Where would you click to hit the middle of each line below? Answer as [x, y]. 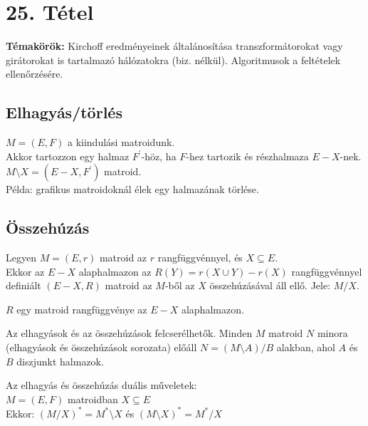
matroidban [93, 399]
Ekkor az [25, 271]
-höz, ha [159, 156]
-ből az [180, 285]
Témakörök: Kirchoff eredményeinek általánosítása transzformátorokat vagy [174, 46]
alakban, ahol [306, 347]
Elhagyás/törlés [64, 112]
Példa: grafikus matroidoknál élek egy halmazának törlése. [132, 189]
